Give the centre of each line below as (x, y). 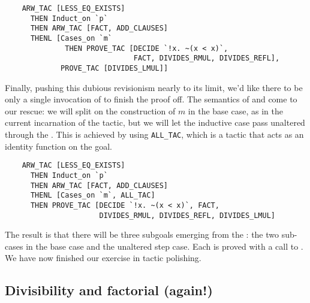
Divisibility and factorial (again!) (109, 290)
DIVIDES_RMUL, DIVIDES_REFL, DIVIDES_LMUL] (187, 215)
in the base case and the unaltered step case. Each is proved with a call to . (165, 246)
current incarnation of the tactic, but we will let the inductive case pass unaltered (155, 122)
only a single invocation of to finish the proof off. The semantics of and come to (151, 99)
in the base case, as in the (235, 110)
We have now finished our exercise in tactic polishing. (103, 258)
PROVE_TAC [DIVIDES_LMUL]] (115, 68)
